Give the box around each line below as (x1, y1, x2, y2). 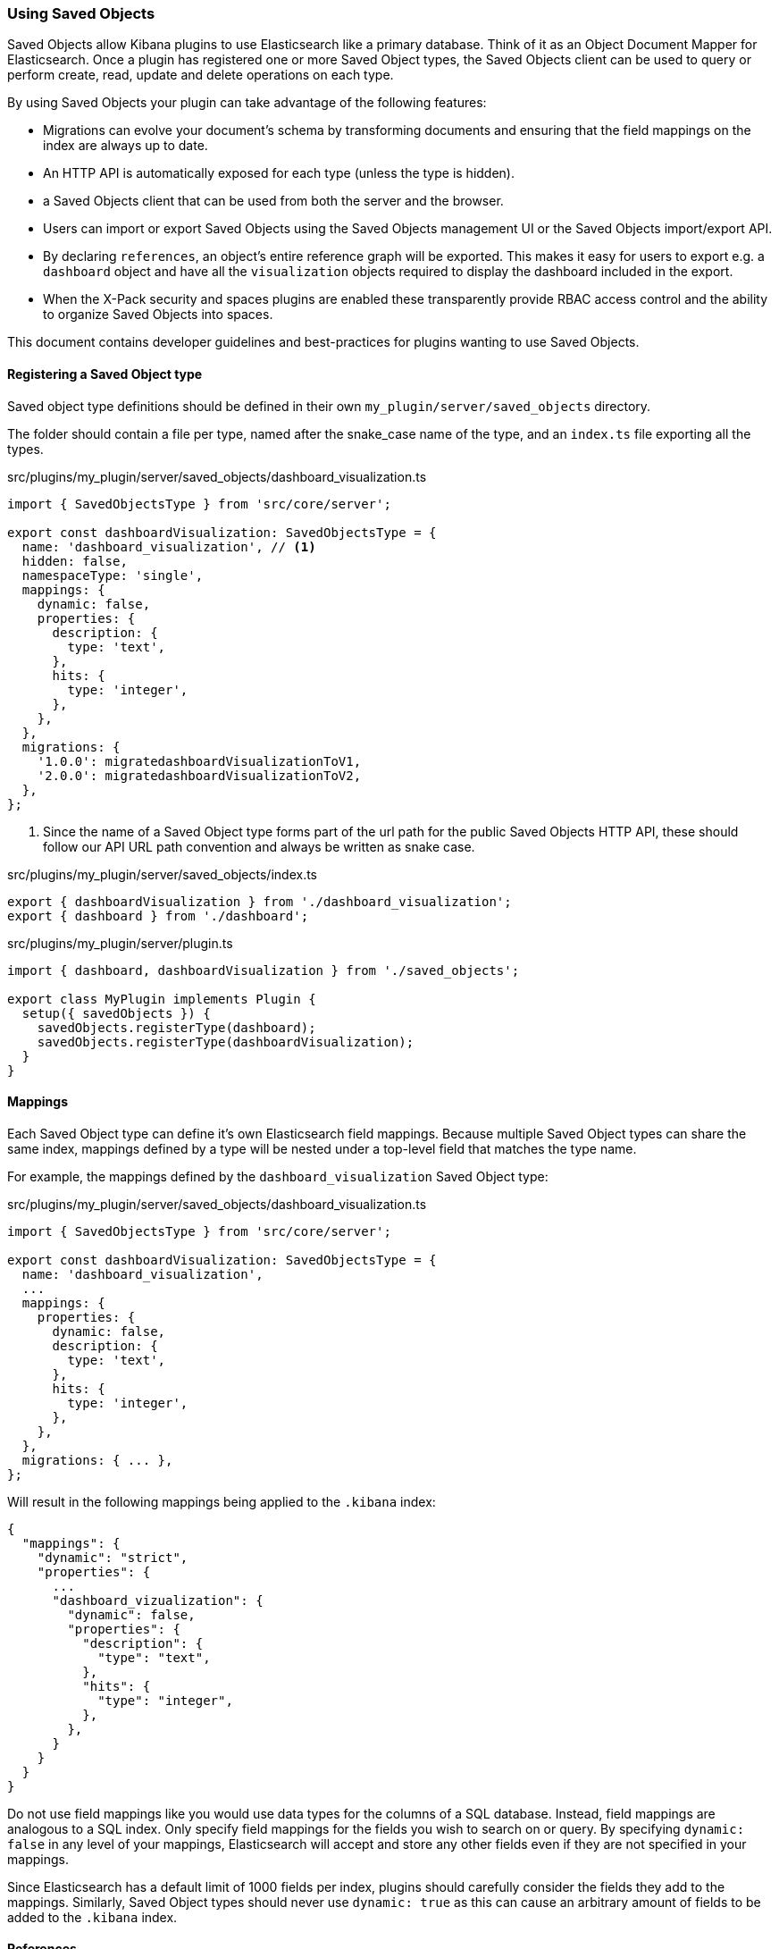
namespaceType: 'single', (21, 567, 204, 583)
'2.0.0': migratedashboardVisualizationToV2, (37, 768, 362, 783)
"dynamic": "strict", (37, 1550, 188, 1565)
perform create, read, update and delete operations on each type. (7, 67, 394, 83)
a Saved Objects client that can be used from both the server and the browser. (43, 193, 504, 209)
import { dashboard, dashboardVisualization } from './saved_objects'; (7, 962, 520, 978)
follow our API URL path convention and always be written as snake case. (43, 838, 475, 854)
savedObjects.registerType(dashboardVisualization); (37, 1034, 415, 1049)
